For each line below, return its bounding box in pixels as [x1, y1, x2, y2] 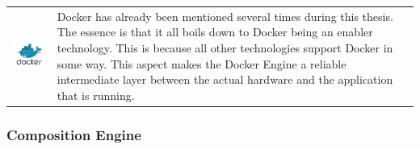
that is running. [57, 86, 135, 103]
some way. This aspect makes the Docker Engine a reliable [57, 55, 346, 72]
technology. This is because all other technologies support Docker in [57, 39, 393, 56]
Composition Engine [6, 124, 141, 144]
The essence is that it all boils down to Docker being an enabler [57, 23, 373, 40]
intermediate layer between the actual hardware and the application [57, 71, 393, 88]
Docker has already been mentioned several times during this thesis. [57, 7, 393, 24]
